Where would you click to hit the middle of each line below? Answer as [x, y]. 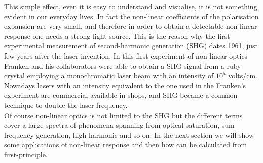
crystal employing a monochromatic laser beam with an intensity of [109, 75]
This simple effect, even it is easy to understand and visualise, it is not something [131, 6]
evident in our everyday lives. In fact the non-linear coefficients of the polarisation [131, 16]
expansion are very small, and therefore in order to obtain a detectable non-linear [131, 26]
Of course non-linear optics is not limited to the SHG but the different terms [123, 115]
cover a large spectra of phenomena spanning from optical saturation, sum [119, 125]
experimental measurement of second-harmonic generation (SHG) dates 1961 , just [131, 46]
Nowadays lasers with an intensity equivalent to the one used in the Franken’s [125, 85]
